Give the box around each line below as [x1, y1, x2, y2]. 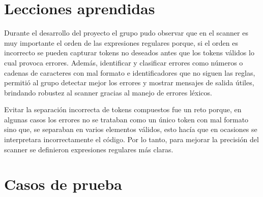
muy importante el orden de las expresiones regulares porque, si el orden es [4, 37, 238, 48]
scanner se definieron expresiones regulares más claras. [4, 144, 173, 154]
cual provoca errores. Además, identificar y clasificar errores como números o [4, 57, 243, 68]
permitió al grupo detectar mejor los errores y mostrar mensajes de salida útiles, [4, 77, 254, 88]
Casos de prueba [4, 174, 122, 194]
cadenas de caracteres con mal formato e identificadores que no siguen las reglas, [4, 67, 255, 78]
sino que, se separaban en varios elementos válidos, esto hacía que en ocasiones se [4, 124, 257, 135]
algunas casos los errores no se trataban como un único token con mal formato [4, 114, 249, 124]
